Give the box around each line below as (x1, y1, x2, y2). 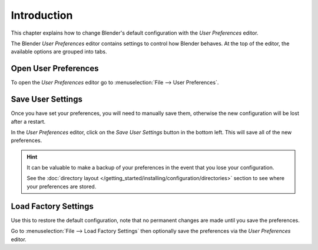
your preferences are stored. (26, 183, 97, 190)
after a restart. (11, 118, 46, 125)
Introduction (11, 9, 73, 22)
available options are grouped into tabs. (11, 48, 107, 55)
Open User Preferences (11, 63, 99, 73)
